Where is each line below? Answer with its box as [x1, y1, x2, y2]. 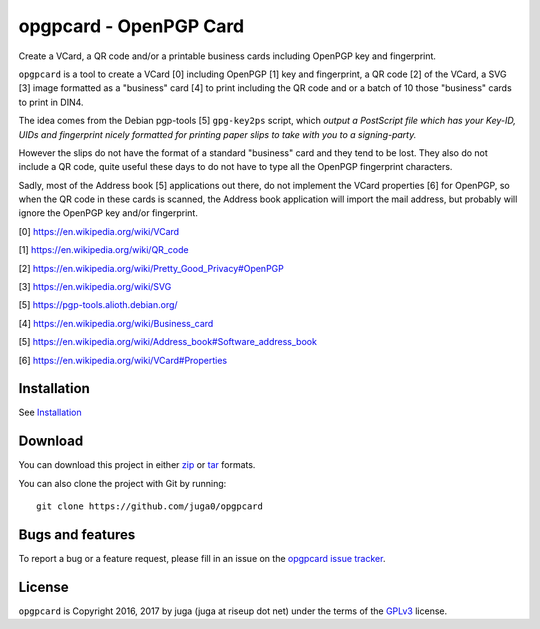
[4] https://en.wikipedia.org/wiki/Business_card [18, 317, 214, 329]
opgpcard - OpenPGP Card [18, 15, 245, 37]
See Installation [18, 406, 82, 419]
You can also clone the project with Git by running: [18, 477, 227, 489]
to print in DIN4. [18, 96, 84, 108]
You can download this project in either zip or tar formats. [18, 459, 256, 471]
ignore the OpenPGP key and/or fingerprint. [18, 207, 199, 219]
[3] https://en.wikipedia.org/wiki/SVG [18, 281, 172, 293]
